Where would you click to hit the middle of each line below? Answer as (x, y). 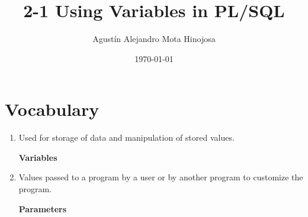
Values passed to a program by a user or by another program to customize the (161, 177)
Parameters (43, 208)
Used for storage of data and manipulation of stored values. (126, 137)
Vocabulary (52, 109)
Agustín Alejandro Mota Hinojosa (154, 39)
